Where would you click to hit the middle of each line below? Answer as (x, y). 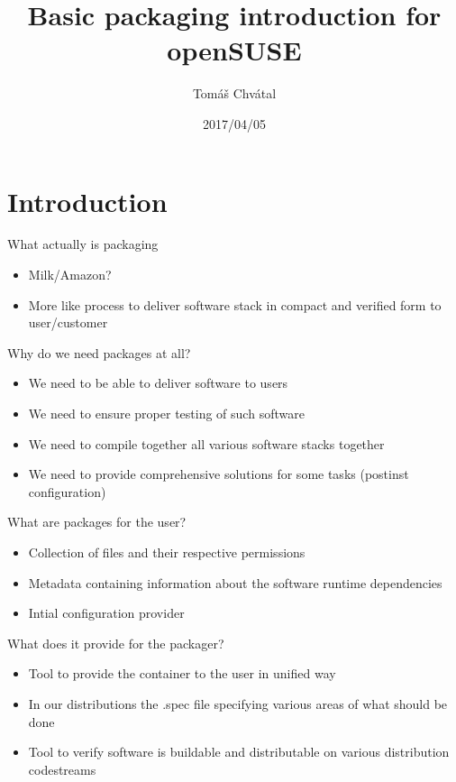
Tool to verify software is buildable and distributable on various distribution (239, 752)
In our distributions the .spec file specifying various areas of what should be (238, 703)
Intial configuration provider (106, 613)
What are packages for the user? (97, 522)
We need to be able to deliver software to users (158, 383)
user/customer (68, 322)
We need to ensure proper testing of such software (166, 413)
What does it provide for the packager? (116, 643)
